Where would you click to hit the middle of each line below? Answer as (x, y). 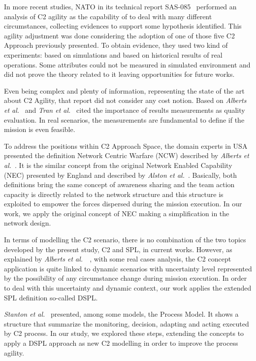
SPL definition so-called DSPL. (51, 297)
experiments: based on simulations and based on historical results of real (113, 54)
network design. (28, 223)
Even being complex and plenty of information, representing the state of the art (124, 90)
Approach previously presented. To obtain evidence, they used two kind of (116, 45)
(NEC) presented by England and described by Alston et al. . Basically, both (121, 175)
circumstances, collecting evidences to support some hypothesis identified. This (123, 26)
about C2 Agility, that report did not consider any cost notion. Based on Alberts (125, 100)
